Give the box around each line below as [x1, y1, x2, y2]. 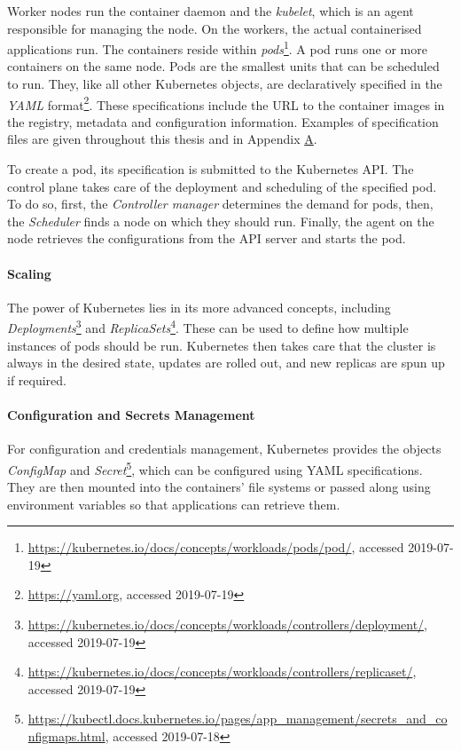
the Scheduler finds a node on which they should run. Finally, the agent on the [7, 211, 434, 230]
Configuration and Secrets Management [7, 406, 255, 424]
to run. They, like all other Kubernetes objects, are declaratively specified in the [7, 75, 442, 93]
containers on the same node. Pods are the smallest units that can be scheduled [7, 57, 440, 75]
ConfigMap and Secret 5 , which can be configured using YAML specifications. [7, 457, 423, 478]
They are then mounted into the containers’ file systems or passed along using [7, 478, 431, 496]
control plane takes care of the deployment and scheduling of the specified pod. [7, 177, 437, 195]
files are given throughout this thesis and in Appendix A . [7, 130, 317, 148]
